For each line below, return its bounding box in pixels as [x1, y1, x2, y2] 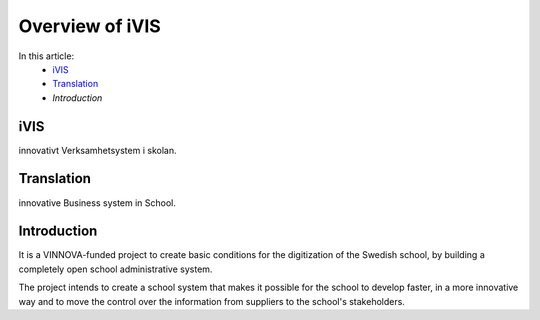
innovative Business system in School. [18, 196, 177, 209]
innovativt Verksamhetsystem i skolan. [18, 144, 177, 156]
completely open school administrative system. [18, 263, 213, 275]
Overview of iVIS [18, 15, 162, 37]
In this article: [18, 50, 75, 62]
